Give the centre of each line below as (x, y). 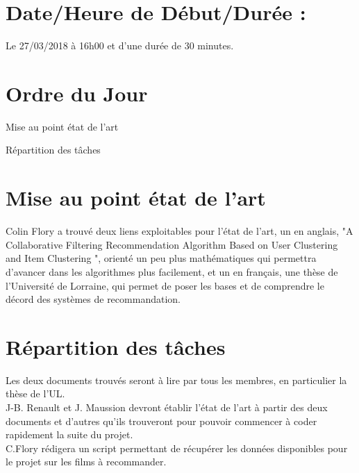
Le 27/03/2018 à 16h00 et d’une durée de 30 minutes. (120, 45)
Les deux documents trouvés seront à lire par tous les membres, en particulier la (176, 380)
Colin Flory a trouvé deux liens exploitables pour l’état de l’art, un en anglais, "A (179, 231)
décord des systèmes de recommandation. (93, 299)
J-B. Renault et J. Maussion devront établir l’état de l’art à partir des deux (167, 407)
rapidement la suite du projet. (69, 434)
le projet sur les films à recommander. (86, 462)
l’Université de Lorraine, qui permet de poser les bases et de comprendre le (165, 285)
